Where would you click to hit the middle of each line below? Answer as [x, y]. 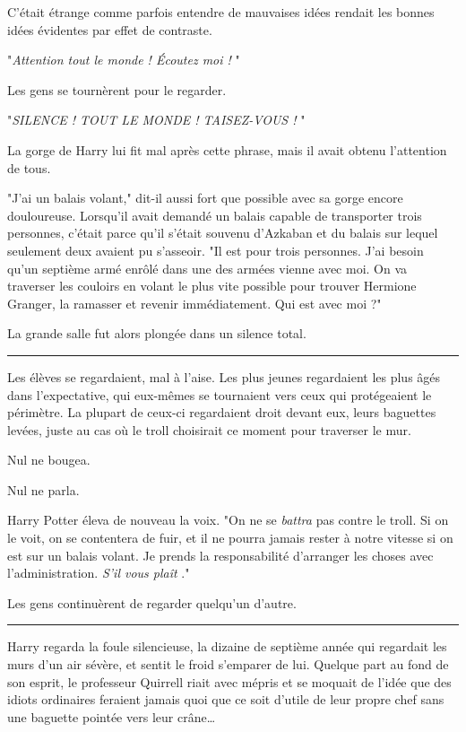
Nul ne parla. [43, 489]
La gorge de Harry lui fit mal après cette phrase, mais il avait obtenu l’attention [227, 149]
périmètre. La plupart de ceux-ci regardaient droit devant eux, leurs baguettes [222, 412]
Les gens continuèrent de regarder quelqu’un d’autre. [152, 602]
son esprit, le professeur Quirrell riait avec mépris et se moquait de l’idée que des [229, 681]
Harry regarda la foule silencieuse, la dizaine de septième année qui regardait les [227, 646]
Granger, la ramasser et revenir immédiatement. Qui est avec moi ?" [194, 303]
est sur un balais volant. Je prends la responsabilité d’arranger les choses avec [220, 555]
